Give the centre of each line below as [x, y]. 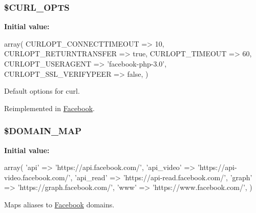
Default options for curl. [42, 91]
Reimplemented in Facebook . [49, 108]
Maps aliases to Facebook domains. [59, 204]
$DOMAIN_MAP [43, 131]
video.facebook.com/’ [37, 177]
